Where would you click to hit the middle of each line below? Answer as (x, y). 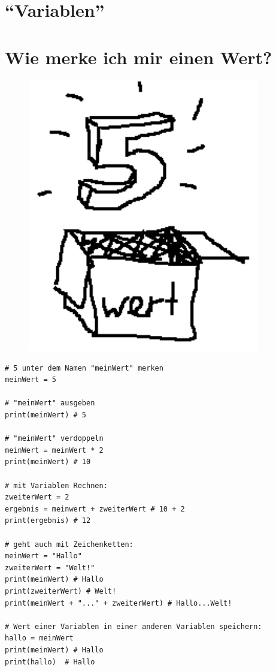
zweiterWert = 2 (37, 497)
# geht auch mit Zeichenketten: (69, 544)
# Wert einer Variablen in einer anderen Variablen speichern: (134, 626)
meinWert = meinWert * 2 (54, 450)
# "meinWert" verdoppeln (54, 439)
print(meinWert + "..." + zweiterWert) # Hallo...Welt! (119, 603)
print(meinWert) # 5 (46, 415)
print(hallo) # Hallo (50, 662)
